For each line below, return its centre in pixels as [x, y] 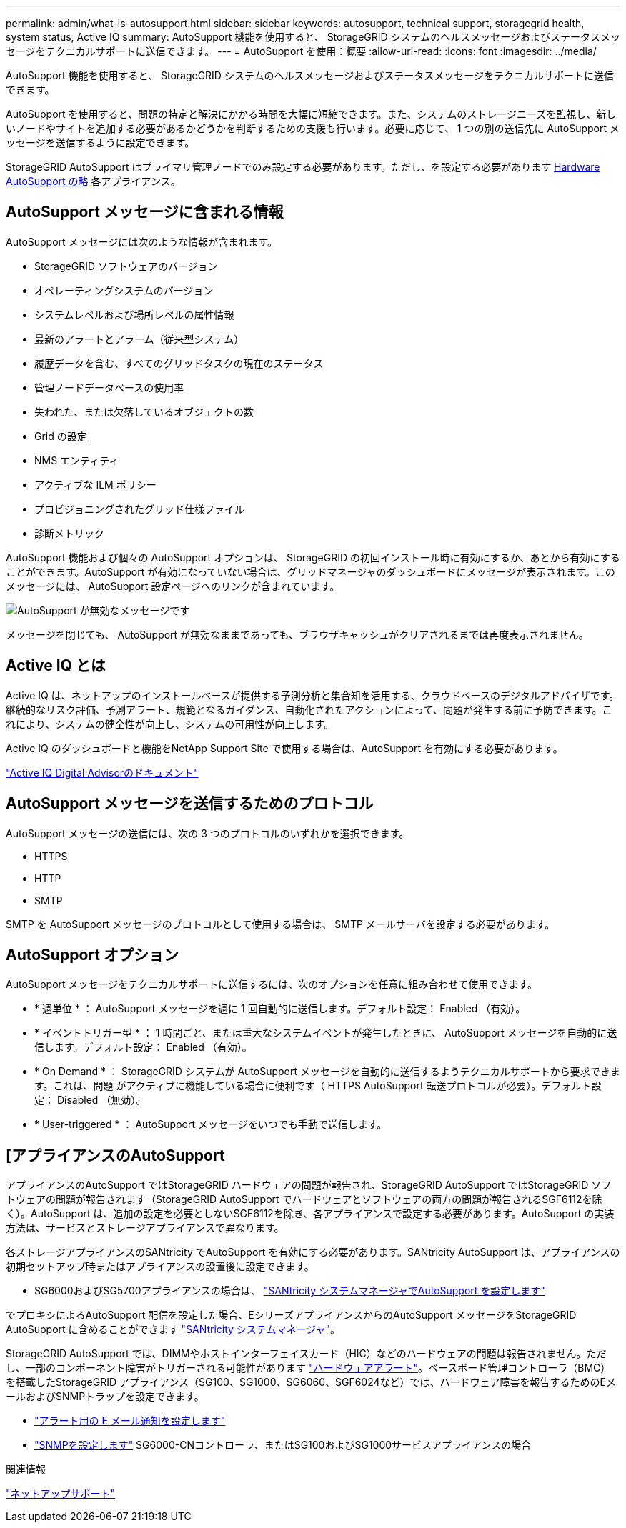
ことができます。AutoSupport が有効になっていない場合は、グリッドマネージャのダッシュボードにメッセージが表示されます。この [310, 571]
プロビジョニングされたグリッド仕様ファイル [139, 509]
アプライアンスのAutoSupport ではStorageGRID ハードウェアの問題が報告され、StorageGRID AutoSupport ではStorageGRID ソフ [309, 1185]
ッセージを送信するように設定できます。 [100, 143]
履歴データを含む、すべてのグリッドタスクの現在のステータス [179, 363]
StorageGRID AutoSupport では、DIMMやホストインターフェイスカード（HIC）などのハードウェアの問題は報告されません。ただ [306, 1354]
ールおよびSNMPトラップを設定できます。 [105, 1397]
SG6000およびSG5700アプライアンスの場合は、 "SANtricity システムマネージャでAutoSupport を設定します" [290, 1291]
